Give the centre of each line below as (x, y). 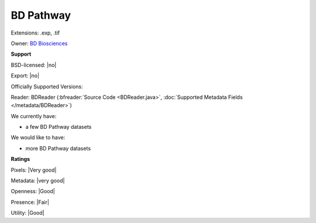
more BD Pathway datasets (58, 148)
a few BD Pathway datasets (59, 127)
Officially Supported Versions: (47, 86)
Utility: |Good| (28, 213)
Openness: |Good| (33, 191)
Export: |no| (25, 76)
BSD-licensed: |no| (34, 65)
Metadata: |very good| (38, 181)
